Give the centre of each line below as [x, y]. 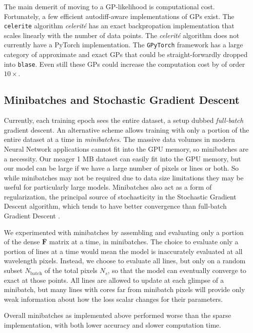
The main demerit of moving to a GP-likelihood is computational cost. [109, 6]
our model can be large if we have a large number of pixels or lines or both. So [121, 168]
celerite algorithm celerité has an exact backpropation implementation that [119, 26]
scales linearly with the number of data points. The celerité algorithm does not [122, 35]
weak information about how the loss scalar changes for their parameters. [113, 299]
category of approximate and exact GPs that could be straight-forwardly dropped [126, 54]
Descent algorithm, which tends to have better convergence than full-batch [116, 206]
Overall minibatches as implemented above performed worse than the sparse [118, 315]
